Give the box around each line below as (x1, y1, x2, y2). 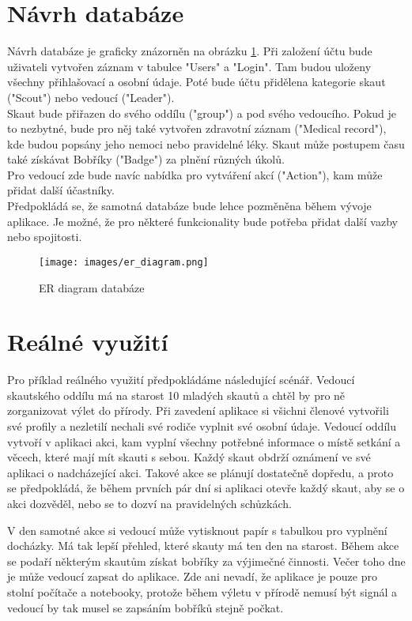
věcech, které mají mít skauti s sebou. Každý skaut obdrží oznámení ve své (7, 449, 371, 465)
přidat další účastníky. (7, 182, 115, 198)
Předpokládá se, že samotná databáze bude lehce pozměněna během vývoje (7, 198, 372, 214)
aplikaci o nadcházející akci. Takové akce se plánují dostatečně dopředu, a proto (7, 464, 394, 480)
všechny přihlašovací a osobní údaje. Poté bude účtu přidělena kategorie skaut (7, 73, 386, 90)
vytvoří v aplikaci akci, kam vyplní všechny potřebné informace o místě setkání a (7, 433, 401, 450)
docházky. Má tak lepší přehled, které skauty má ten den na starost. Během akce (7, 537, 399, 554)
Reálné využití (7, 326, 168, 358)
